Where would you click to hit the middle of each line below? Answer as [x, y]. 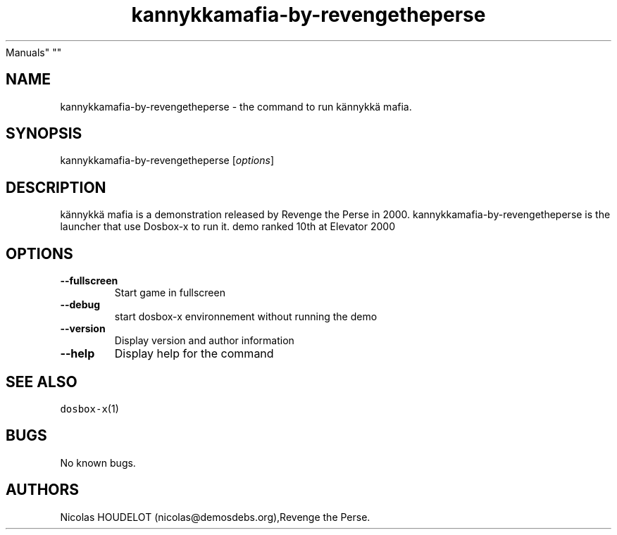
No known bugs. [98, 462]
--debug [80, 305]
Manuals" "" [34, 52]
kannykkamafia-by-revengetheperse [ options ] [167, 160]
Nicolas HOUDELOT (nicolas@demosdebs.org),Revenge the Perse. [215, 517]
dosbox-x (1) [89, 408]
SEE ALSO [42, 382]
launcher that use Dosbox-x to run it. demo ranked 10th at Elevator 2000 [228, 227]
